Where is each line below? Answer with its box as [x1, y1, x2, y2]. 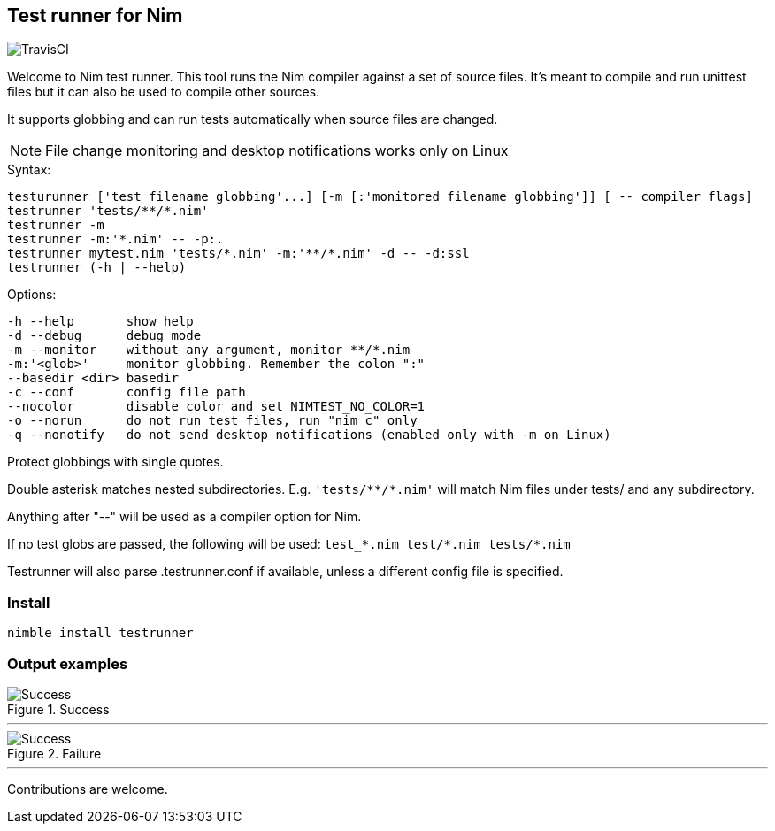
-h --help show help [7, 314, 194, 329]
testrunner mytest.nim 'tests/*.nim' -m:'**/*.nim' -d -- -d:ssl [7, 246, 470, 261]
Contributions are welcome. [7, 781, 168, 796]
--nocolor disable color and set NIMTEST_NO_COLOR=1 [7, 399, 426, 414]
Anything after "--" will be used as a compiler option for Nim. [7, 509, 362, 525]
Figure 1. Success [7, 701, 110, 717]
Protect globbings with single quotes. [7, 454, 224, 470]
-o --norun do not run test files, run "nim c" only [7, 413, 418, 428]
